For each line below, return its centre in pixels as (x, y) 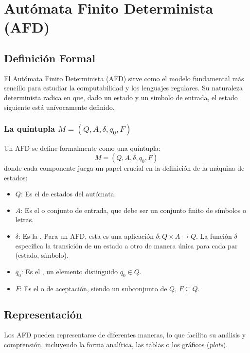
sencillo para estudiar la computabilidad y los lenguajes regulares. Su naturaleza (124, 88)
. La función (214, 236)
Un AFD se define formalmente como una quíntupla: (82, 148)
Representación (43, 314)
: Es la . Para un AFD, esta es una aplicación (86, 236)
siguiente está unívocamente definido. (59, 107)
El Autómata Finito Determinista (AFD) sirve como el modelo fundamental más (124, 78)
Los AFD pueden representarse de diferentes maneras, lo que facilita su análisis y (125, 335)
